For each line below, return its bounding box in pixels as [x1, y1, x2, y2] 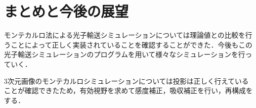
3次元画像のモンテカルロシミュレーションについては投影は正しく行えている [4, 75, 249, 86]
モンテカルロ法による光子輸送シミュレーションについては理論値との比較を [4, 30, 246, 40]
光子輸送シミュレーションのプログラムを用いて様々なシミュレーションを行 [4, 49, 246, 59]
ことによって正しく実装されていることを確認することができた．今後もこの [10, 39, 253, 50]
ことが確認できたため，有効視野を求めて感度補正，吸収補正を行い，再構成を [4, 85, 253, 96]
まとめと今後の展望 [4, 1, 129, 21]
